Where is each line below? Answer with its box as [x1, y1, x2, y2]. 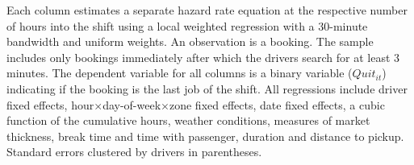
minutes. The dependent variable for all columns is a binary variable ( [6, 64, 353, 81]
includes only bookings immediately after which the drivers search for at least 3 [6, 48, 400, 65]
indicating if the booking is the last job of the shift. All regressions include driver [6, 80, 408, 97]
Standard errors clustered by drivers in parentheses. [6, 143, 262, 160]
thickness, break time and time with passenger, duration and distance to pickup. [6, 127, 404, 144]
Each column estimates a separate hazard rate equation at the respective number [6, 2, 408, 18]
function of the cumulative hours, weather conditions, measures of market [6, 112, 370, 129]
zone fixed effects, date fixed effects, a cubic [169, 96, 385, 113]
